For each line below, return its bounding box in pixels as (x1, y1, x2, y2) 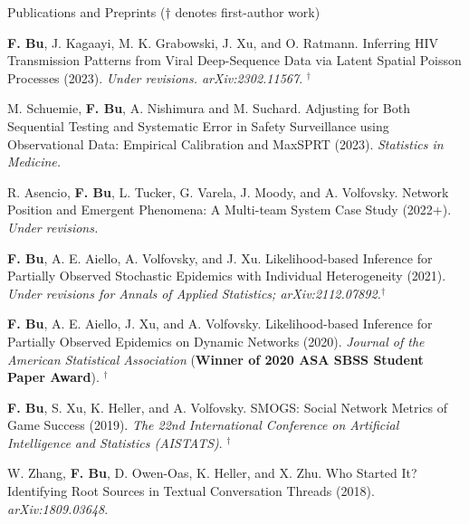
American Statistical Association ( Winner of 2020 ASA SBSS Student (7, 349, 424, 368)
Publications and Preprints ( (7, 3, 166, 21)
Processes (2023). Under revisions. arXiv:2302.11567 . (7, 68, 303, 87)
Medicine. (7, 152, 62, 171)
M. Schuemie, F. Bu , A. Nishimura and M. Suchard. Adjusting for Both (7, 99, 410, 118)
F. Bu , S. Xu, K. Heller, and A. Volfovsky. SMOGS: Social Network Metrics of (7, 397, 448, 416)
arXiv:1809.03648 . (7, 499, 109, 518)
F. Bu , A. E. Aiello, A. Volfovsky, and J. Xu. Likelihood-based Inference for (7, 248, 433, 267)
